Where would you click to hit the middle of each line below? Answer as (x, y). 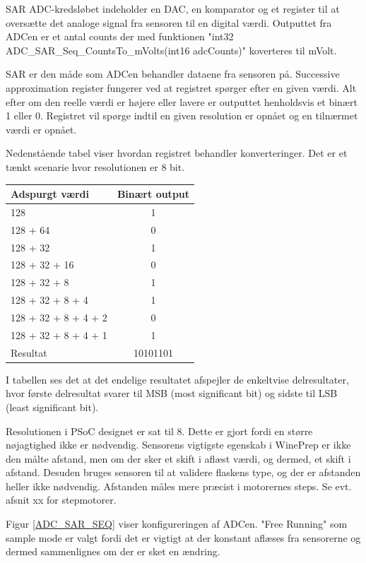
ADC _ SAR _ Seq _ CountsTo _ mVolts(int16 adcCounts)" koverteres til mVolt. (171, 50)
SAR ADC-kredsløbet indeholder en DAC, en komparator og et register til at (173, 8)
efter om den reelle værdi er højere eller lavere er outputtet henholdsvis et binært (182, 101)
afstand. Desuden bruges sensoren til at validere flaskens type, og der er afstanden (183, 472)
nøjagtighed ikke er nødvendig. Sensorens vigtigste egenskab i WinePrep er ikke (178, 445)
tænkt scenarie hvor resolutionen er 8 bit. (95, 166)
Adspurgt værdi (50, 194)
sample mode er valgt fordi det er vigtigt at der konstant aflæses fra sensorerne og (183, 537)
